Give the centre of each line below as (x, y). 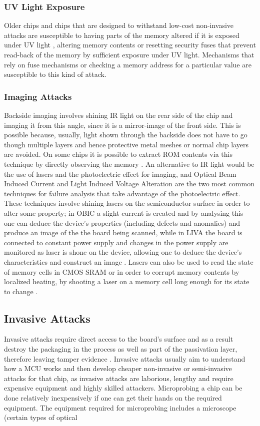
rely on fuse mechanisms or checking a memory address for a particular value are (128, 64)
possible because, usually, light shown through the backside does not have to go (126, 135)
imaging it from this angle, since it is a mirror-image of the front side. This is (122, 125)
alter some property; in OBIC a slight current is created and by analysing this (124, 213)
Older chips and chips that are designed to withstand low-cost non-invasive (119, 25)
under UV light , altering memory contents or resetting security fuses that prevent (130, 45)
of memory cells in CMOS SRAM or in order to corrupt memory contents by (122, 271)
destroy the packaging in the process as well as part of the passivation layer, (121, 349)
